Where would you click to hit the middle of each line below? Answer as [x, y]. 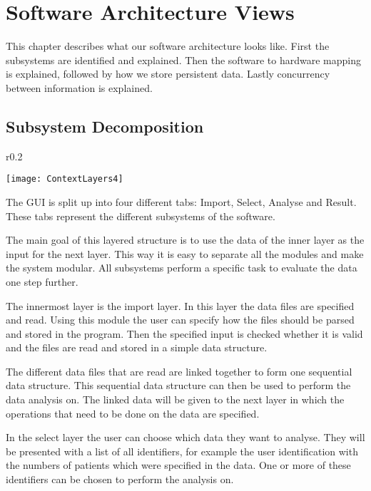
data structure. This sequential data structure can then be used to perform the [178, 385]
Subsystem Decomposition [105, 126]
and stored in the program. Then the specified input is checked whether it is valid [184, 333]
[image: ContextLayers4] [65, 179]
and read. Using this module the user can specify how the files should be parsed [180, 320]
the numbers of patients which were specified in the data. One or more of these [178, 465]
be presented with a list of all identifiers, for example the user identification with [182, 451]
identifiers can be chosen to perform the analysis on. [120, 479]
